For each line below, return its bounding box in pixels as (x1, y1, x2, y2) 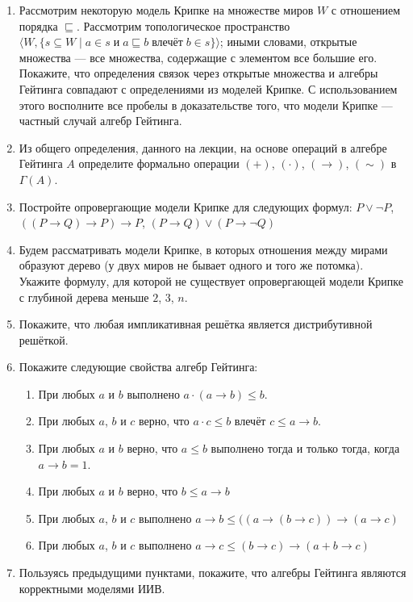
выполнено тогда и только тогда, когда (211, 440, 400, 457)
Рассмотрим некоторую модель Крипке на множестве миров (19, 2, 314, 18)
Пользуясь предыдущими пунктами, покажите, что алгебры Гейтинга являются (19, 564, 407, 581)
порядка (19, 17, 58, 34)
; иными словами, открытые (219, 33, 357, 50)
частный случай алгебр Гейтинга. (19, 112, 182, 129)
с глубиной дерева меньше (19, 288, 149, 305)
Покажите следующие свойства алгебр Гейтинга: (19, 358, 258, 375)
